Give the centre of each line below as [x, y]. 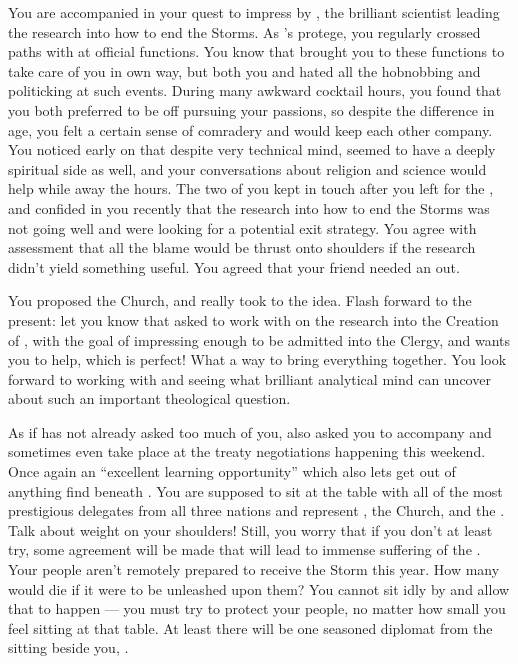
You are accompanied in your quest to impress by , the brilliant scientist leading [254, 12]
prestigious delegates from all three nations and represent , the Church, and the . [256, 510]
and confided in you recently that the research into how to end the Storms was [249, 207]
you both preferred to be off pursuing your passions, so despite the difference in [251, 109]
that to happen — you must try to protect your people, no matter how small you [257, 608]
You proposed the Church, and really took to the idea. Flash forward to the [240, 300]
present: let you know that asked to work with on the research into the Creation [253, 319]
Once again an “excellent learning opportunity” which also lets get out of [232, 471]
